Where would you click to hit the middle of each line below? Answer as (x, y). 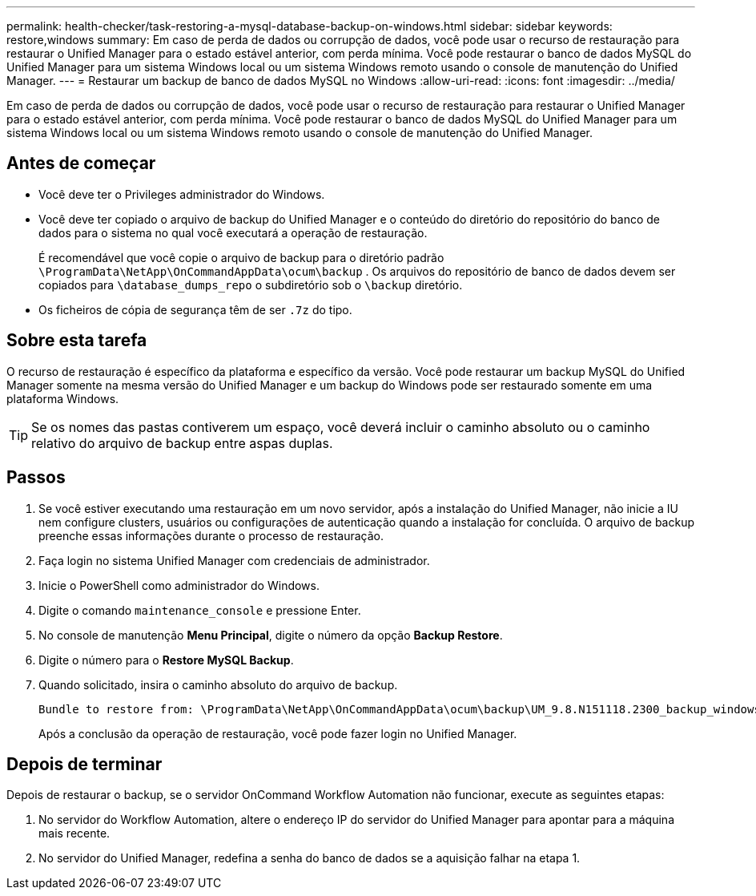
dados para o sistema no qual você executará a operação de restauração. (233, 232)
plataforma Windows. (63, 398)
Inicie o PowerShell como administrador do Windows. (179, 585)
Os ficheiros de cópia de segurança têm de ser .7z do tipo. (195, 309)
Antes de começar (81, 163)
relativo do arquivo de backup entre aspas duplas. (182, 443)
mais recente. (74, 833)
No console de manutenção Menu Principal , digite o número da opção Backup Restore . (271, 635)
